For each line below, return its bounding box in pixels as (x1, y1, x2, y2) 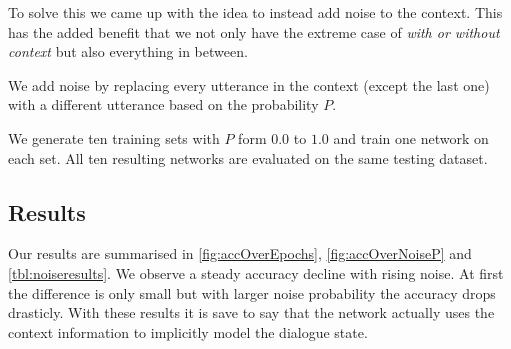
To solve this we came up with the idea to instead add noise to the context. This (8, 2, 503, 22)
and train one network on (333, 127, 489, 148)
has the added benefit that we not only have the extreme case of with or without (8, 21, 500, 42)
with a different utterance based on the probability (8, 94, 319, 115)
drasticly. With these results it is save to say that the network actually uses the (8, 302, 495, 323)
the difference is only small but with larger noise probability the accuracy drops (8, 282, 496, 303)
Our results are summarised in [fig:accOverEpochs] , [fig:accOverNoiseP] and (8, 243, 472, 264)
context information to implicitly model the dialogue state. (8, 321, 368, 342)
